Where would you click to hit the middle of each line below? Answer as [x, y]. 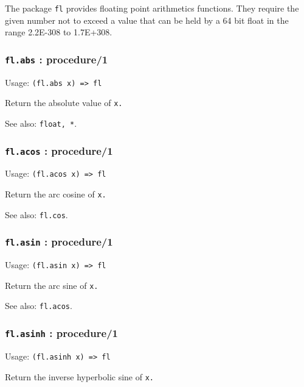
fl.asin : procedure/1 [59, 242]
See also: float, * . [41, 123]
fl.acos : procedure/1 [59, 150]
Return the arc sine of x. [52, 285]
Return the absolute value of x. [64, 103]
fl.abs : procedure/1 [57, 59]
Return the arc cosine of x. [56, 194]
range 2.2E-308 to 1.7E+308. [59, 32]
